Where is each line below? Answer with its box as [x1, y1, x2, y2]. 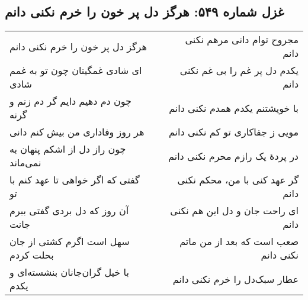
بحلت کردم [9, 248, 54, 262]
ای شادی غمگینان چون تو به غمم [9, 63, 142, 78]
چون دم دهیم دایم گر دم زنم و [9, 94, 131, 108]
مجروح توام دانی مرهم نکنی [185, 33, 299, 47]
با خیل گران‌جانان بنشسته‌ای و [9, 265, 129, 279]
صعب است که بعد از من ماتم [179, 234, 299, 249]
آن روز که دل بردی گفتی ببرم [9, 204, 129, 218]
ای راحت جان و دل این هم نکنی [170, 204, 299, 218]
